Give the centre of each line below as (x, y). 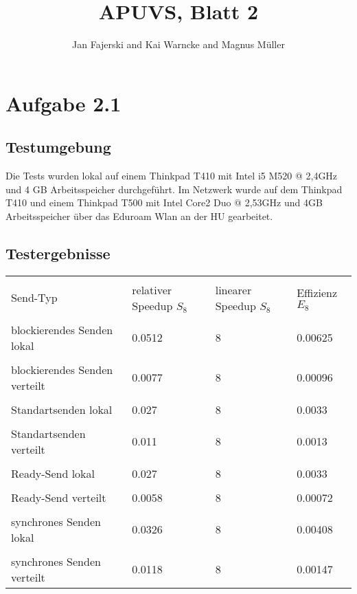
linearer (233, 289)
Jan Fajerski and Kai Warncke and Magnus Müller (178, 44)
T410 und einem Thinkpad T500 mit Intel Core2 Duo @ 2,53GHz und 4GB (164, 202)
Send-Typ (34, 298)
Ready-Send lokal (53, 473)
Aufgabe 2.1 (64, 103)
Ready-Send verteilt (59, 497)
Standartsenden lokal (62, 409)
